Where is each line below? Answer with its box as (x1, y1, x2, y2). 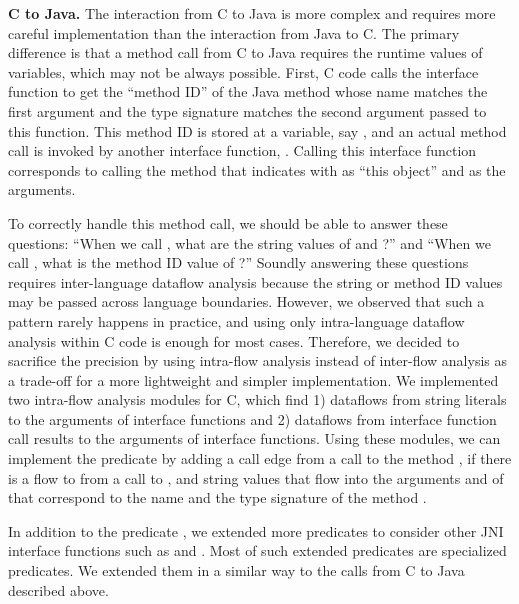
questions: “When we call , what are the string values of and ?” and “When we (8, 232, 491, 253)
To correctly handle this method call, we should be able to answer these (8, 212, 448, 233)
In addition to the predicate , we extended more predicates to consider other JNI (8, 520, 504, 541)
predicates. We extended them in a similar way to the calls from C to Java (8, 560, 465, 581)
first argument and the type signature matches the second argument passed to (8, 100, 487, 121)
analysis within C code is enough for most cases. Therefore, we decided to (8, 330, 460, 351)
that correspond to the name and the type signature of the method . (8, 487, 427, 508)
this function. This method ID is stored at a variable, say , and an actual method (8, 120, 507, 141)
